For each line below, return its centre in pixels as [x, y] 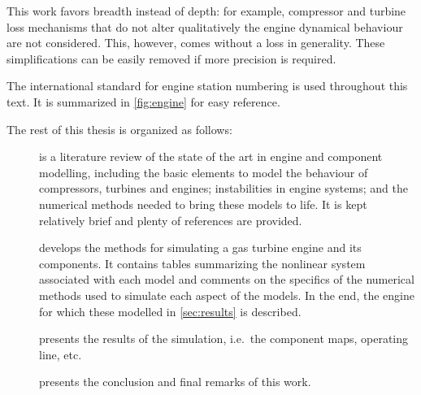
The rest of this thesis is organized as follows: [119, 129]
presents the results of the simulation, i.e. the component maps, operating [224, 339]
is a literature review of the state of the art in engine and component [211, 156]
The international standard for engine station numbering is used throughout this [207, 86]
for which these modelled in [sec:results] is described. [170, 311]
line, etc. [61, 354]
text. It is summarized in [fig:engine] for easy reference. [143, 101]
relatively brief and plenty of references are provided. [171, 220]
